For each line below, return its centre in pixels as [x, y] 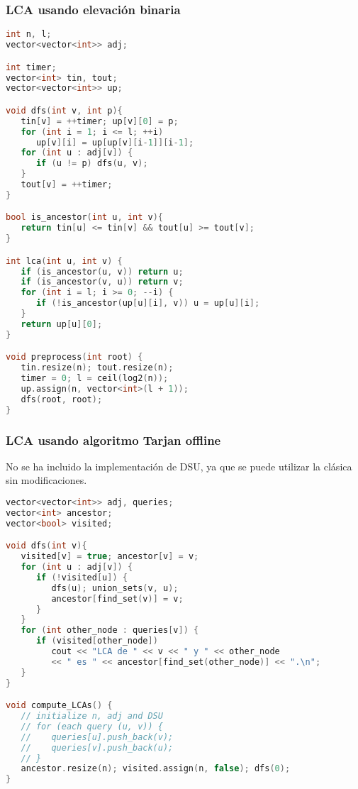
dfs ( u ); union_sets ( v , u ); [115, 588]
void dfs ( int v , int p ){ [64, 110]
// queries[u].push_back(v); [97, 737]
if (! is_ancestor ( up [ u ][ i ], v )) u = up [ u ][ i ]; [148, 303]
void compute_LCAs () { [59, 706]
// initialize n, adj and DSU [92, 716]
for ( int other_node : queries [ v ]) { [110, 630]
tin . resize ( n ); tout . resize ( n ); [97, 368]
